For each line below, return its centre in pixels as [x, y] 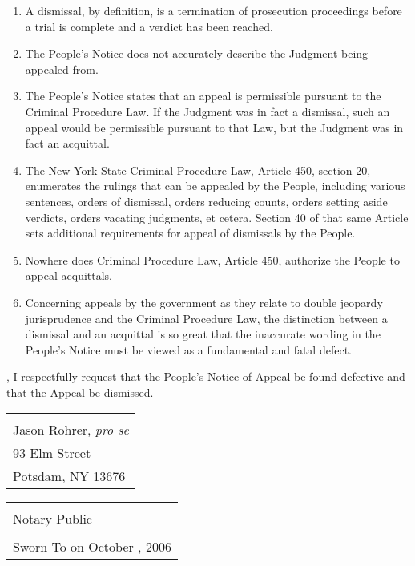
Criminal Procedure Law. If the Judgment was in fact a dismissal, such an [207, 111]
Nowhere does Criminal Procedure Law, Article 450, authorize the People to [212, 259]
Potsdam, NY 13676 [69, 476]
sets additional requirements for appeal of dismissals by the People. [190, 233]
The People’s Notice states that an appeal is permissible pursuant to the [203, 96]
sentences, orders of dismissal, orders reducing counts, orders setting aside [206, 201]
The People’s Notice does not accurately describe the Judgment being [197, 53]
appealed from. [62, 69]
